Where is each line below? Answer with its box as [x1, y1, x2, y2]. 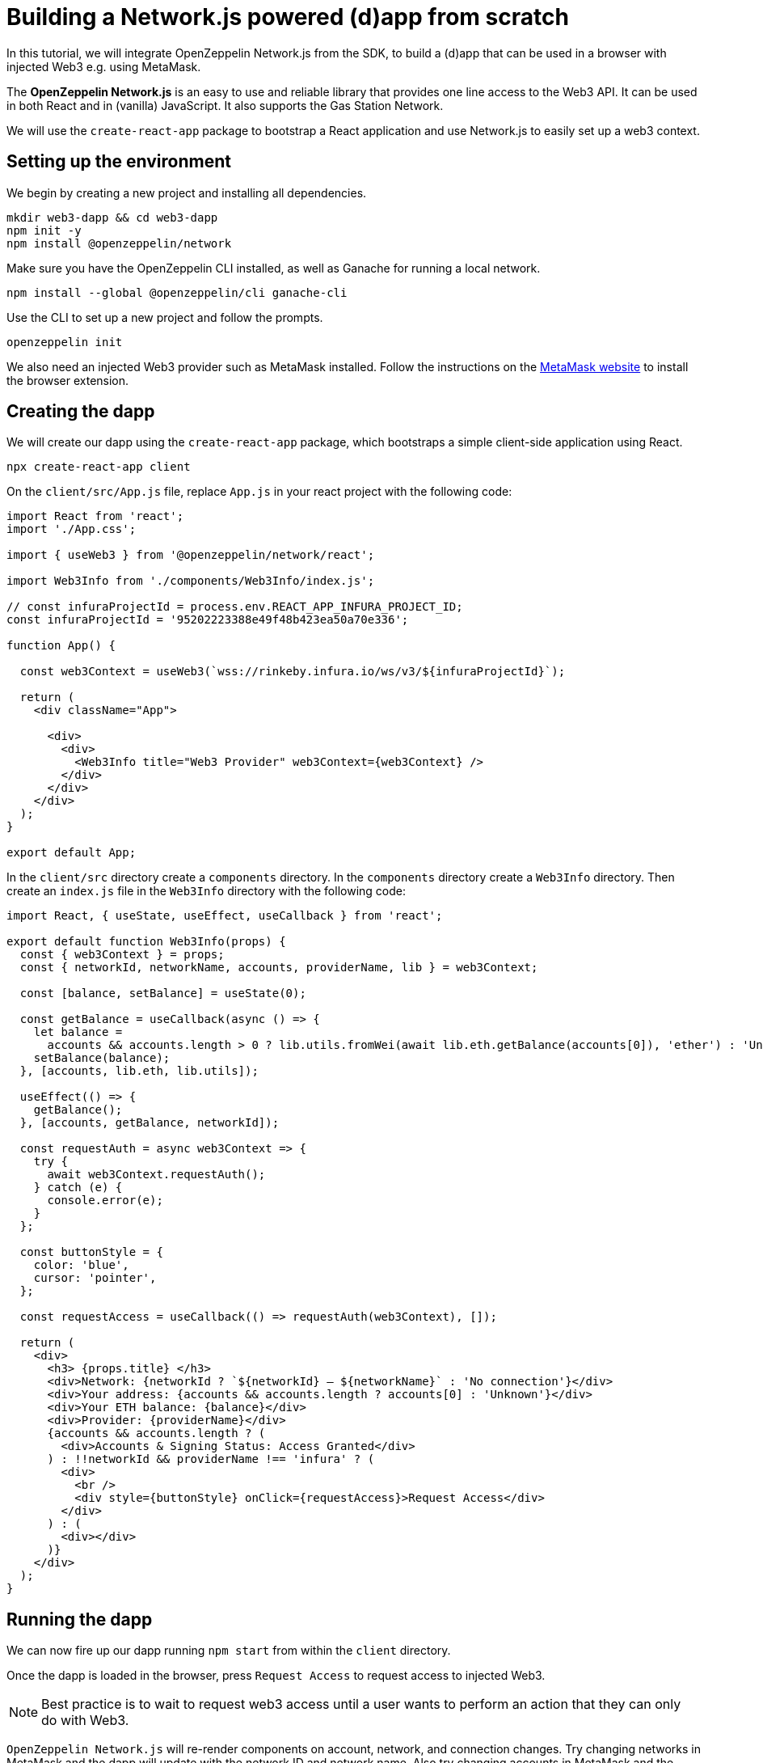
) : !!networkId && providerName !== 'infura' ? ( [47, 1452, 375, 1466]
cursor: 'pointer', [33, 1271, 157, 1285]
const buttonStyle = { [19, 1245, 163, 1259]
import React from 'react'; [6, 509, 184, 523]
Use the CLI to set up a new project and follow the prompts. [6, 310, 323, 324]
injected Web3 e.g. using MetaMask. [6, 59, 201, 74]
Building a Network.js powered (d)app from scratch [6, 3, 569, 31]
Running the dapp [6, 1609, 153, 1630]
